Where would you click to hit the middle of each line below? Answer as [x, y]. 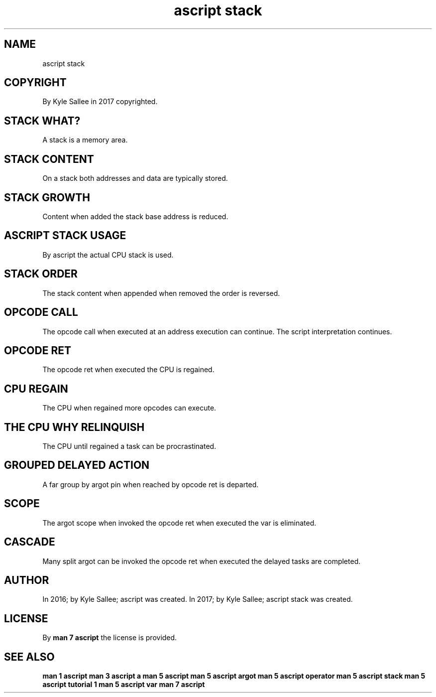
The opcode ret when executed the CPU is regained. [128, 370]
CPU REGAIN [36, 389]
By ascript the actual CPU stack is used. [108, 255]
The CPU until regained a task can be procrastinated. [129, 446]
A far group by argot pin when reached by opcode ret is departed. [151, 484]
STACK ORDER [41, 274]
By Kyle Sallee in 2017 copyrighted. [100, 102]
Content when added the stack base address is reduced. [135, 216]
